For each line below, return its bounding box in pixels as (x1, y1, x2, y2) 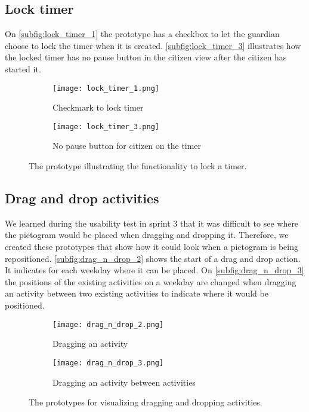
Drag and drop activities (5, 189, 159, 207)
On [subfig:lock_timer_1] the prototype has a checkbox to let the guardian (5, 28, 280, 40)
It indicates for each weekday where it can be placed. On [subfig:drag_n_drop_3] (5, 264, 304, 276)
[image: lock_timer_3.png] (52, 122, 159, 131)
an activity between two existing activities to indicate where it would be (5, 287, 268, 300)
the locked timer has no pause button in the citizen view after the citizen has (5, 51, 287, 63)
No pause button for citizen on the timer (52, 139, 202, 152)
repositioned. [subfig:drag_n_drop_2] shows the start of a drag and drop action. (5, 252, 301, 264)
